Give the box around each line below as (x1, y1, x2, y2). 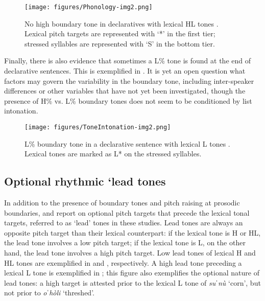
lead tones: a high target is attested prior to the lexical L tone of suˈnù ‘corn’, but (4, 277, 261, 288)
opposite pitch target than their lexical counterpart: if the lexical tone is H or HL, (4, 227, 261, 238)
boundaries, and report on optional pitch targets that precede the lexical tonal (4, 207, 250, 218)
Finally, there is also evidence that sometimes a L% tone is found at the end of (4, 55, 251, 66)
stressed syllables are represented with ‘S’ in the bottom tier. (25, 38, 215, 49)
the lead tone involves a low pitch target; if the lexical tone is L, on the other (4, 237, 246, 248)
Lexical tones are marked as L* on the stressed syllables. (25, 148, 202, 159)
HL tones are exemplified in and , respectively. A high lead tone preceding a (4, 257, 242, 268)
